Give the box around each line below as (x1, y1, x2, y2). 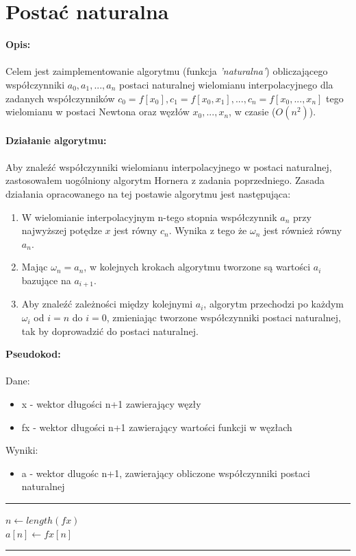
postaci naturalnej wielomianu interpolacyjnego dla (119, 77, 333, 91)
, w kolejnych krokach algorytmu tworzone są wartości (84, 259, 311, 274)
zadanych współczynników (5, 91, 115, 105)
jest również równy (264, 223, 342, 238)
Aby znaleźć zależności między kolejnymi (21, 297, 193, 311)
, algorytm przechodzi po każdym (203, 297, 344, 311)
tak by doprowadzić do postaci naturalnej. (21, 323, 199, 338)
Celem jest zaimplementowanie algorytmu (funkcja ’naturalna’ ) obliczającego (5, 64, 328, 78)
